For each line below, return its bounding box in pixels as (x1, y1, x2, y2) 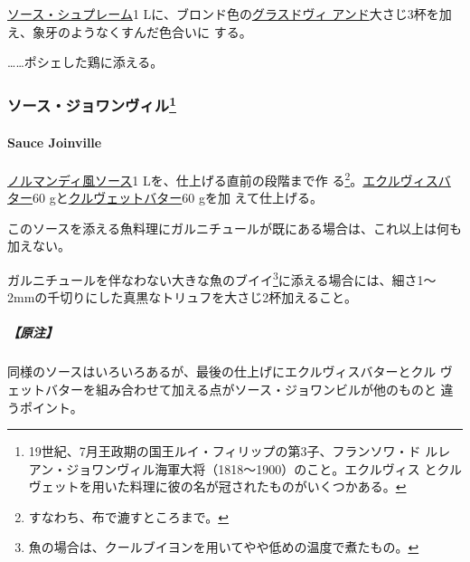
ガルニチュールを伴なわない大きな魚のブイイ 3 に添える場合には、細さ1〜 (7, 267, 437, 289)
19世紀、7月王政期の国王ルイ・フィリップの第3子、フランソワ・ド (28, 442, 421, 461)
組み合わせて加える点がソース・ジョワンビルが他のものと (95, 379, 437, 398)
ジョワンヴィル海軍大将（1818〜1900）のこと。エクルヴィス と (66, 459, 437, 478)
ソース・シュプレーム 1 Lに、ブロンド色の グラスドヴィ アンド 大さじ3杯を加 (7, 5, 452, 23)
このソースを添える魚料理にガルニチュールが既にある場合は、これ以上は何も (7, 218, 462, 237)
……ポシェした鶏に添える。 (7, 52, 164, 71)
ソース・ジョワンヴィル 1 (7, 91, 176, 117)
